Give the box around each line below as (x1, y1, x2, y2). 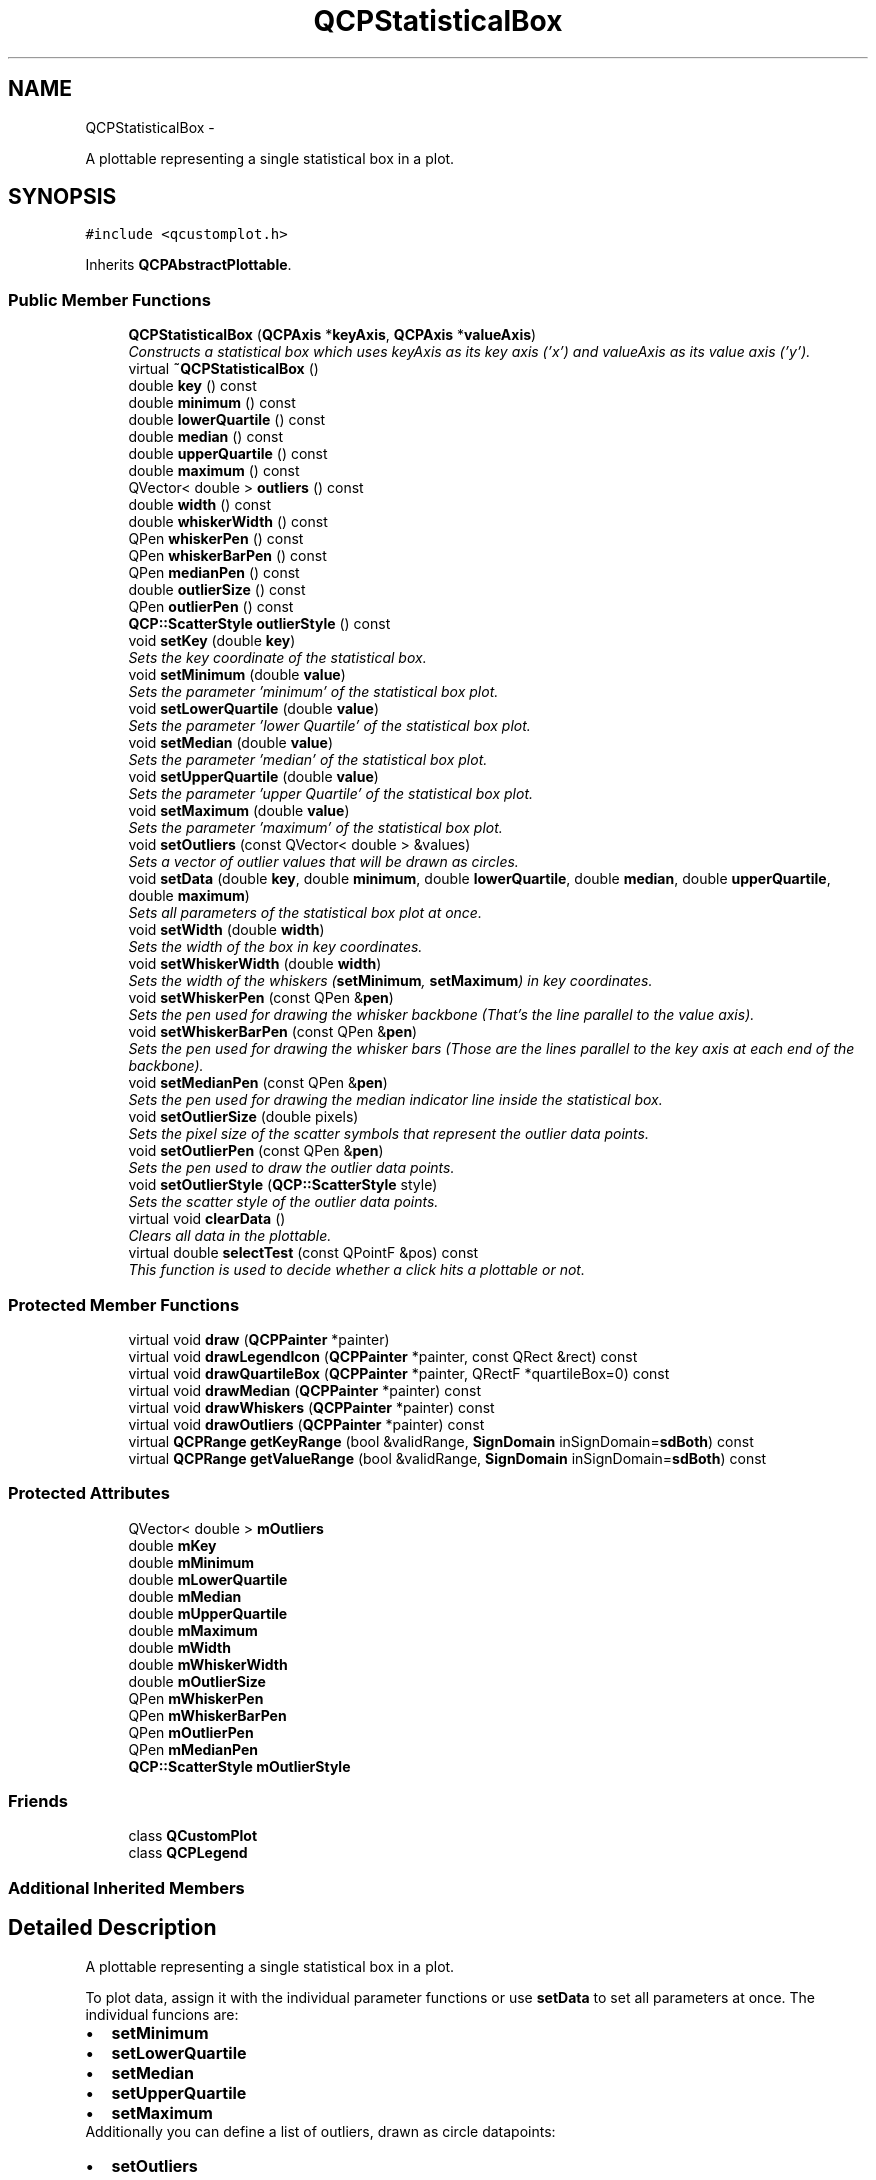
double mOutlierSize (128, 1672, 266, 1690)
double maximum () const (128, 462, 300, 480)
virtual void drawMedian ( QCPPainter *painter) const (128, 1381, 481, 1399)
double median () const (128, 428, 284, 446)
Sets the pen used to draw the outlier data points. (128, 1159, 455, 1177)
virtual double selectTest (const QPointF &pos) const (128, 1244, 479, 1262)
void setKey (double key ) (128, 632, 296, 650)
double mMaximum (128, 1621, 258, 1639)
